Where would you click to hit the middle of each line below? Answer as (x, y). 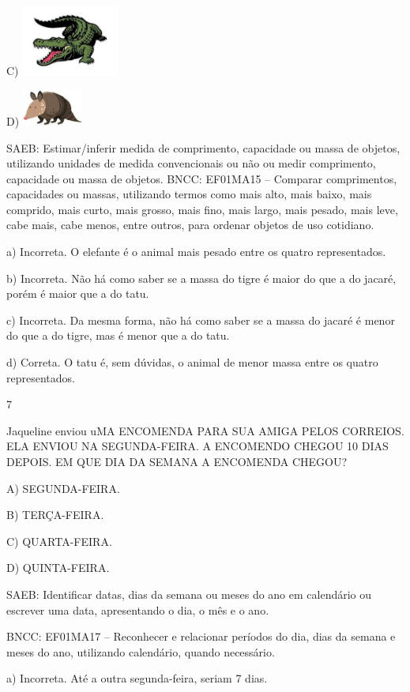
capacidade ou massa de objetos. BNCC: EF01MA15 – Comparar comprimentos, (202, 178)
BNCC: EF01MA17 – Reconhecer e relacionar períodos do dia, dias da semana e (201, 636)
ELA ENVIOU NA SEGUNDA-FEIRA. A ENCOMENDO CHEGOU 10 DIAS (197, 446)
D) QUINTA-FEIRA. (58, 568)
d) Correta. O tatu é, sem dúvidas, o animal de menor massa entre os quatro (192, 362)
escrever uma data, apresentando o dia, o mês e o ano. (138, 609)
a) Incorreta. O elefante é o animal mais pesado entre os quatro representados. (196, 252)
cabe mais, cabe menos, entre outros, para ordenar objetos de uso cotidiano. (190, 225)
